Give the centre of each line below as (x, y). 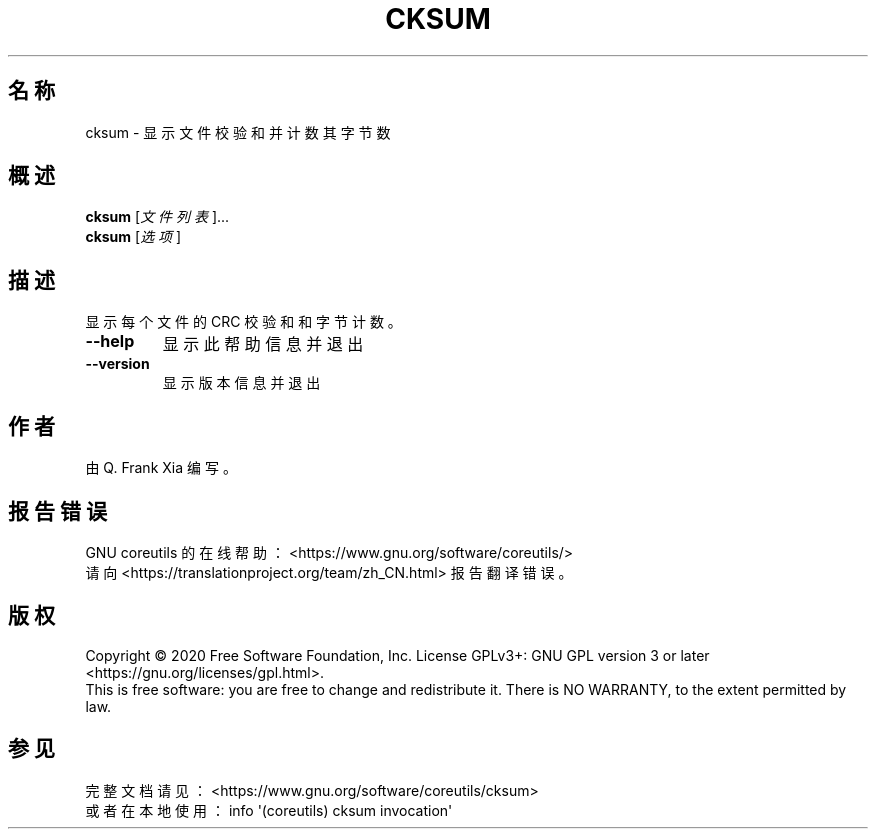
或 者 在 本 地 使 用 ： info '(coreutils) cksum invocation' (269, 810)
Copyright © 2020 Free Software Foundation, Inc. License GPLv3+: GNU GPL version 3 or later (397, 655)
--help (110, 341)
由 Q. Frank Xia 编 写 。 (161, 468)
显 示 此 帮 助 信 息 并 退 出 (263, 344)
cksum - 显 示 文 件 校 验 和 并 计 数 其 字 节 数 (238, 132)
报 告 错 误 (57, 511)
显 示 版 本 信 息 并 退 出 (241, 383)
